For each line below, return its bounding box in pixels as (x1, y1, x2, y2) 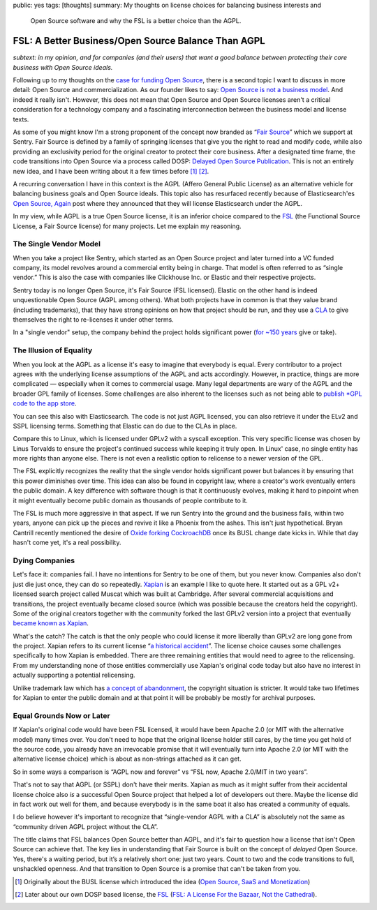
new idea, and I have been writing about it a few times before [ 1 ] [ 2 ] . (13, 167, 209, 175)
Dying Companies (13, 555, 75, 565)
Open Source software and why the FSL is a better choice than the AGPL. (30, 17, 242, 25)
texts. (13, 115, 29, 124)
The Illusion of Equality (13, 345, 93, 355)
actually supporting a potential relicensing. (13, 671, 135, 680)
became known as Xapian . (13, 619, 89, 627)
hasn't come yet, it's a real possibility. (13, 538, 121, 547)
